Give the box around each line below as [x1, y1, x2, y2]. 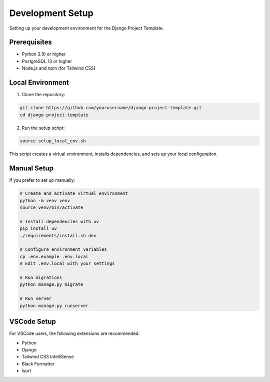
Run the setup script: [21, 125, 65, 131]
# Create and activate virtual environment [19, 191, 128, 196]
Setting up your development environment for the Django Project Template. [9, 25, 164, 31]
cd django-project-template [19, 112, 88, 118]
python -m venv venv [19, 198, 70, 203]
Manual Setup [9, 164, 54, 173]
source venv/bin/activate [19, 205, 83, 210]
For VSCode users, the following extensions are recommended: [9, 330, 140, 336]
